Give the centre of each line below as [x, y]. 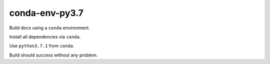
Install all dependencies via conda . [45, 37]
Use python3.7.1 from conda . [42, 46]
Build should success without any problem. [53, 55]
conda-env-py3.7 [46, 13]
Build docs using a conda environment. [49, 28]
